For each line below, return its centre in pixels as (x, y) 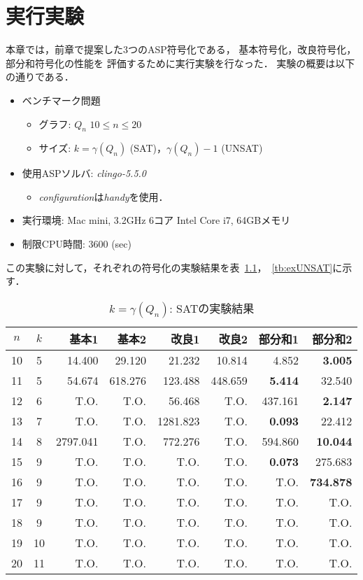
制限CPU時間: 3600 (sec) (77, 244)
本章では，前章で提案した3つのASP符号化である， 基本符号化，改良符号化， (181, 49)
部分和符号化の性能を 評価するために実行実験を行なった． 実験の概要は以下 (180, 63)
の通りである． (40, 77)
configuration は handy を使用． (104, 196)
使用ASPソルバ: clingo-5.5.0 (84, 173)
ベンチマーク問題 (61, 100)
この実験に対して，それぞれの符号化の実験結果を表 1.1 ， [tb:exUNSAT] (169, 267)
